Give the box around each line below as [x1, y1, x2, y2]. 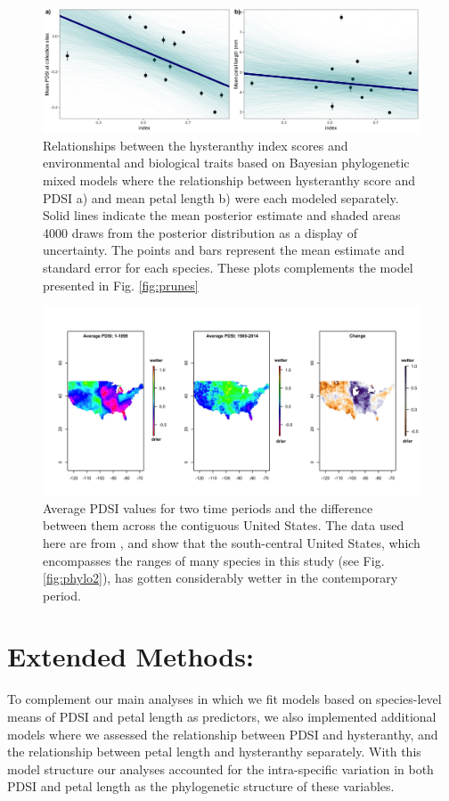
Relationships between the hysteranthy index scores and [43, 135, 348, 154]
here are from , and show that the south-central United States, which [43, 533, 420, 552]
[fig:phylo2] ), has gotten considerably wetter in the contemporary [43, 568, 398, 587]
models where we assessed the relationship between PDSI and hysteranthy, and [7, 724, 438, 743]
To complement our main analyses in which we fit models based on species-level [7, 690, 442, 708]
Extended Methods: [7, 638, 254, 674]
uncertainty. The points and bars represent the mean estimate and [43, 241, 405, 259]
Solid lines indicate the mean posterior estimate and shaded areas [43, 206, 401, 225]
